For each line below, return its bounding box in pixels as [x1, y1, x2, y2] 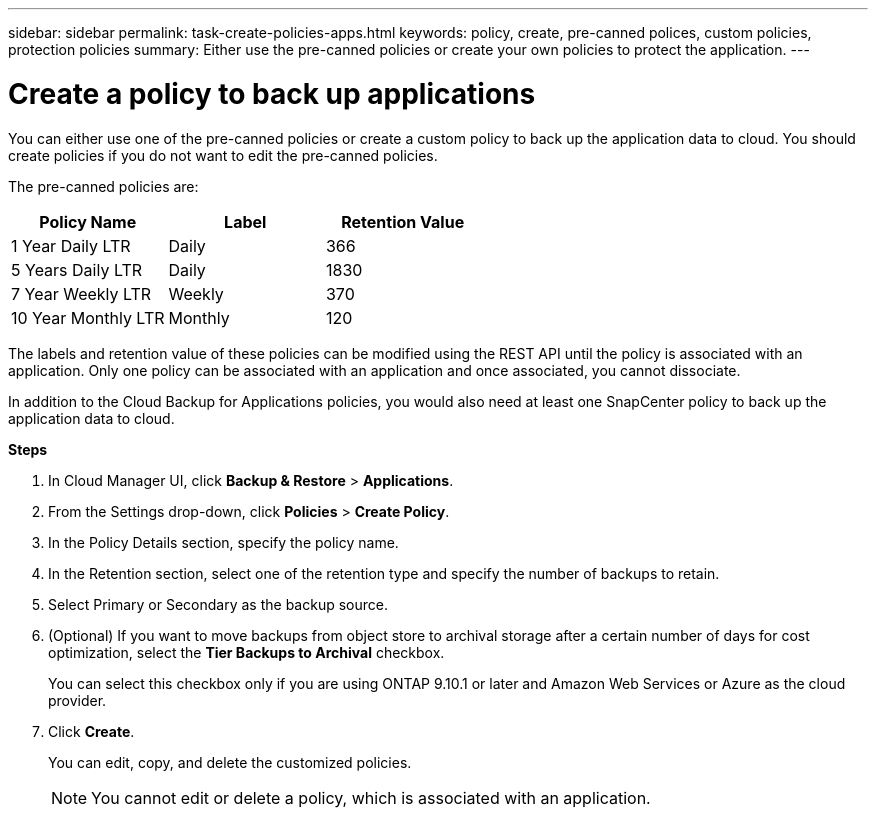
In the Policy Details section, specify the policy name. [48, 533, 399, 551]
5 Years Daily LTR [11, 259, 143, 280]
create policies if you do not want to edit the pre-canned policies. [8, 146, 438, 164]
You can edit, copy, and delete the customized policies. [48, 753, 412, 771]
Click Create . [48, 722, 135, 740]
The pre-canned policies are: [8, 177, 199, 195]
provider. [48, 691, 107, 709]
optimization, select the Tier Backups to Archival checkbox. [48, 643, 445, 661]
